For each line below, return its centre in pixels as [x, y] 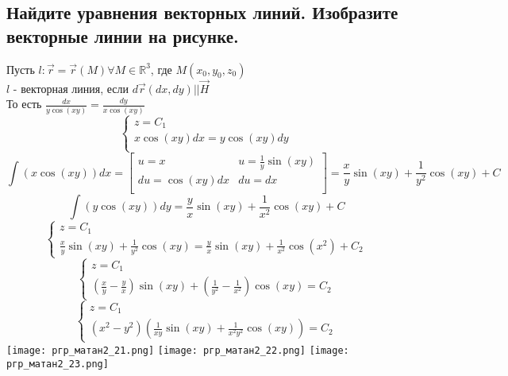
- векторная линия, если [71, 88]
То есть [24, 104]
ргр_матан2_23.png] [58, 364]
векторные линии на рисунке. [123, 35]
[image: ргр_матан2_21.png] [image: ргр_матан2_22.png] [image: [178, 351]
